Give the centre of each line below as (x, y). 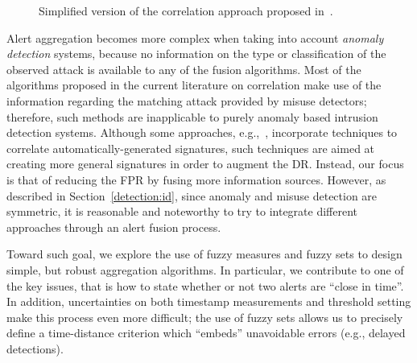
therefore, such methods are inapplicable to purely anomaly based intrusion (192, 116)
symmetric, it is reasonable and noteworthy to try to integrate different (182, 211)
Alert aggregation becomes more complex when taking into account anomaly (195, 37)
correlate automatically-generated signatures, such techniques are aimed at (191, 148)
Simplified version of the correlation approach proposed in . (186, 10)
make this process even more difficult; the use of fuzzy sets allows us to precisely (205, 317)
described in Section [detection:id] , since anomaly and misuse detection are (192, 195)
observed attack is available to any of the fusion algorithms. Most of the (184, 69)
